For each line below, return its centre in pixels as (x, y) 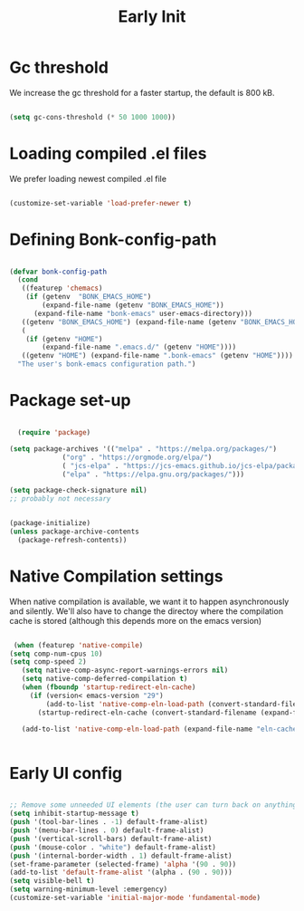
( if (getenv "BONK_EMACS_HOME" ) (89, 297)
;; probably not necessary (60, 499)
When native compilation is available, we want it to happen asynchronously (149, 601)
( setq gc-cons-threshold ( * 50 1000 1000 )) (93, 117)
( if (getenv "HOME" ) (64, 339)
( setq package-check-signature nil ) (78, 491)
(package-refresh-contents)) (72, 540)
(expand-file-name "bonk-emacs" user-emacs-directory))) (143, 313)
